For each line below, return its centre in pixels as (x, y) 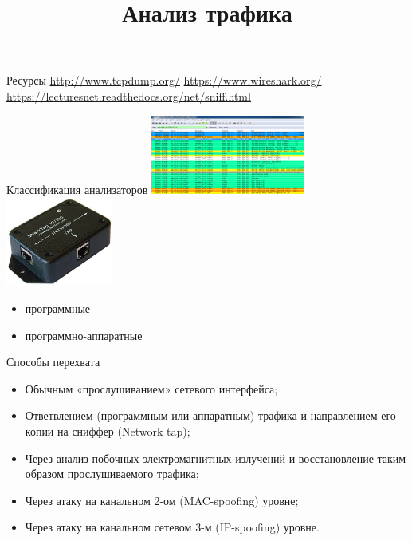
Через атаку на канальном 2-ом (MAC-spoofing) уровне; (162, 500)
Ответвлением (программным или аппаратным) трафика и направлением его (210, 415)
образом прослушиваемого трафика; (112, 474)
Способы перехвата (53, 362)
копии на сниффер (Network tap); (108, 430)
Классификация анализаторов (77, 189)
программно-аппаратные (84, 335)
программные (58, 308)
